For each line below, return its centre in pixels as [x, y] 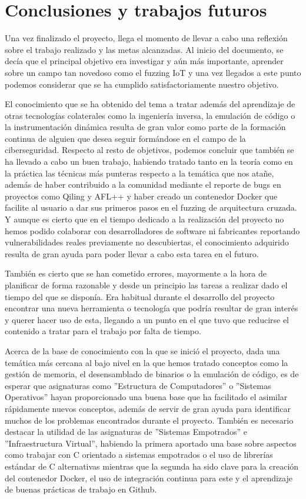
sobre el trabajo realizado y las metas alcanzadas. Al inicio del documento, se [144, 49]
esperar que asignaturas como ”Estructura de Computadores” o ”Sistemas [138, 385]
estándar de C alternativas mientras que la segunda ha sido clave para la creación [152, 466]
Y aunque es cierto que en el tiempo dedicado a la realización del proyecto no [144, 219]
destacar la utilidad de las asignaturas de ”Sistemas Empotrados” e [126, 432]
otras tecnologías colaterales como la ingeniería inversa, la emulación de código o [150, 115]
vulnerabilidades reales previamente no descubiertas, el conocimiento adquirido [147, 242]
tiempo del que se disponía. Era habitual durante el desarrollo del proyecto [140, 296]
